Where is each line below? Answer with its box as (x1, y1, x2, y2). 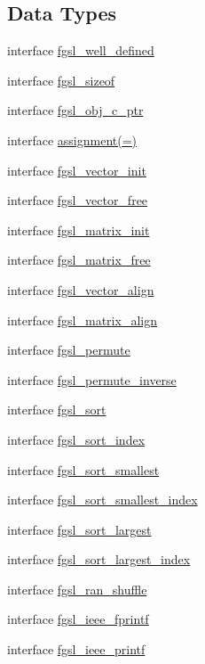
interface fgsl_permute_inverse (7, 370, 177, 389)
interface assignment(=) (7, 130, 138, 149)
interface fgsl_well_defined (7, 41, 154, 60)
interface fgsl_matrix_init (7, 220, 150, 239)
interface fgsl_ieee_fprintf (7, 610, 149, 628)
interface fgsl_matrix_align (7, 310, 157, 329)
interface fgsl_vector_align (7, 280, 154, 299)
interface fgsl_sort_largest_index (7, 550, 191, 569)
